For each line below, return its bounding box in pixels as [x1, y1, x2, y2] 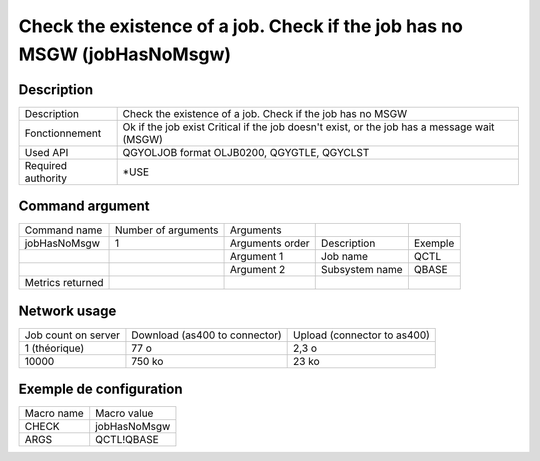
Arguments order [230, 236, 310, 250]
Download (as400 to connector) [131, 328, 282, 342]
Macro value [95, 406, 154, 420]
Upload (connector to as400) [293, 328, 430, 342]
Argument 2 [230, 263, 286, 277]
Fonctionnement [24, 126, 102, 140]
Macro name [24, 406, 84, 420]
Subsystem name [320, 263, 403, 277]
